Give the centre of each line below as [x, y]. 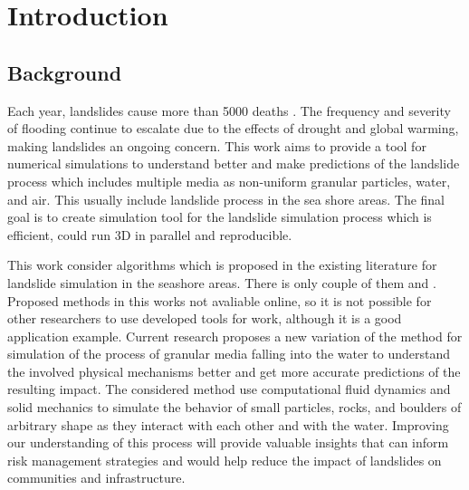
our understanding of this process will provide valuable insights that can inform [228, 442]
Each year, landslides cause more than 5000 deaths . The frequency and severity [229, 110]
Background [65, 72]
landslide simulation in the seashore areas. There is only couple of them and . [222, 282]
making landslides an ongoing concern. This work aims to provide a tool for [217, 145]
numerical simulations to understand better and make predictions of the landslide [234, 163]
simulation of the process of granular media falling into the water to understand [229, 354]
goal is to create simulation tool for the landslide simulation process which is [220, 217]
